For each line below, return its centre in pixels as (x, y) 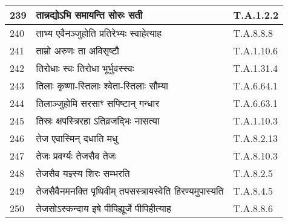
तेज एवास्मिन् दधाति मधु (77, 138)
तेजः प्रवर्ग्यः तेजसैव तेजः (76, 156)
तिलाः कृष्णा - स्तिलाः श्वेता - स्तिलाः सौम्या (102, 86)
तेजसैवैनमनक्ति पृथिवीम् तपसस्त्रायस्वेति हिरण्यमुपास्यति (130, 191)
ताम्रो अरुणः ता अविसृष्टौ (77, 50)
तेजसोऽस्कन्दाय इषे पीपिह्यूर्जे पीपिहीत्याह (103, 208)
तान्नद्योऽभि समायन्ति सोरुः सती (89, 15)
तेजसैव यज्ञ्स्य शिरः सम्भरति (83, 173)
